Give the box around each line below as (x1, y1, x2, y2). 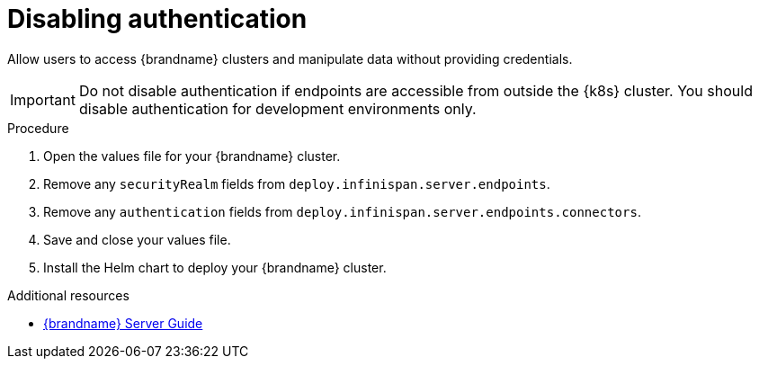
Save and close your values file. (43, 231, 231, 247)
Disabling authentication (7, 4, 308, 34)
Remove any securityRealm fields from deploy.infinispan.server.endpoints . (43, 175, 550, 192)
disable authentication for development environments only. (78, 99, 477, 118)
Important (10, 90, 76, 109)
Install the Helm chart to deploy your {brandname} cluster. (43, 259, 387, 275)
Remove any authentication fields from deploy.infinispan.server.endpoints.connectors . (43, 203, 641, 219)
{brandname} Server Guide (43, 315, 203, 331)
